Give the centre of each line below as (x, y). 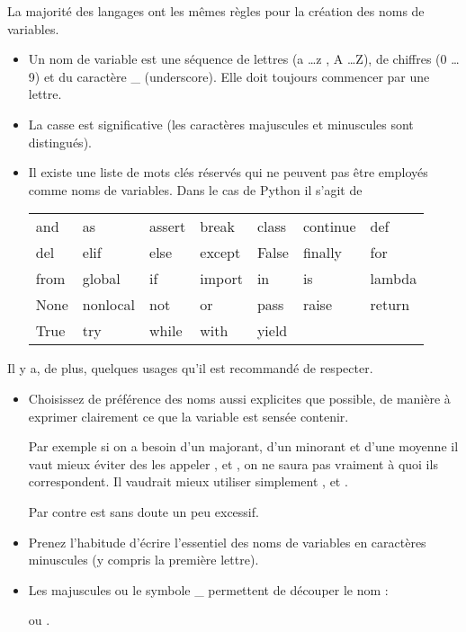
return (390, 305)
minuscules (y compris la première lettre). (143, 560)
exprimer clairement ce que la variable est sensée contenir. (188, 416)
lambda (394, 279)
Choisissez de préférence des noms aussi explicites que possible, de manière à (239, 398)
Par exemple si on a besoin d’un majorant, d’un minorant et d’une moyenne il (243, 446)
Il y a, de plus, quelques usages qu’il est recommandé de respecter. (190, 368)
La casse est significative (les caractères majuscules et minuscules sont (221, 124)
